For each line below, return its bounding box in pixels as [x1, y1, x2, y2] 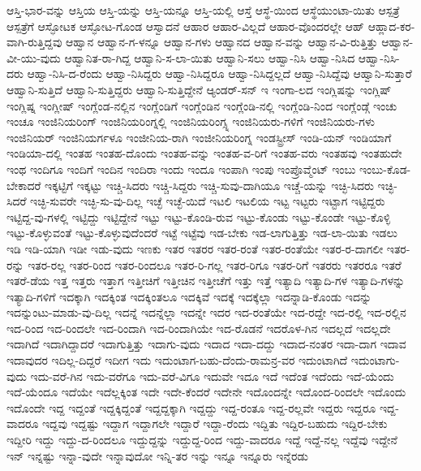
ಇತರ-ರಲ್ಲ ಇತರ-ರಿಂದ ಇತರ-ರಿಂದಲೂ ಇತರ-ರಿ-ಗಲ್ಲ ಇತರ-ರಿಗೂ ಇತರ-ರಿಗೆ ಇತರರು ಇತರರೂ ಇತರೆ [28, 256, 402, 273]
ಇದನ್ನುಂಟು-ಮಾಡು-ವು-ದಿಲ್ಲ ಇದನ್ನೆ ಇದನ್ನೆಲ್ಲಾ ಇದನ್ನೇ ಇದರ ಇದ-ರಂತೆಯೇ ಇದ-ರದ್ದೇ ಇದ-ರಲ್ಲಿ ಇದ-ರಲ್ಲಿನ [6, 304, 406, 321]
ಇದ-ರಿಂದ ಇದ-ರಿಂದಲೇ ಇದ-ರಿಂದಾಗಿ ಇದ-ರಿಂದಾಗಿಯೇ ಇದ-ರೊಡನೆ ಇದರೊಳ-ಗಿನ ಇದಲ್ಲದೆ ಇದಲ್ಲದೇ [6, 319, 391, 336]
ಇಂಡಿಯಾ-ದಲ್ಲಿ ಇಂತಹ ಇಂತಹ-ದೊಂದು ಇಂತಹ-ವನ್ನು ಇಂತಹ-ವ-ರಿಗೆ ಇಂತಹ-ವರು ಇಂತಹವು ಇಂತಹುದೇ [6, 145, 402, 162]
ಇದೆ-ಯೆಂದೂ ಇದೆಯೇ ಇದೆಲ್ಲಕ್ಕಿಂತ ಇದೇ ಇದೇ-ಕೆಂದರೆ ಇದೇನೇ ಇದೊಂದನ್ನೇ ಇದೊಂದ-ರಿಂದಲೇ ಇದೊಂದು [6, 383, 406, 400]
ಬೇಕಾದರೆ [6, 176, 41, 193]
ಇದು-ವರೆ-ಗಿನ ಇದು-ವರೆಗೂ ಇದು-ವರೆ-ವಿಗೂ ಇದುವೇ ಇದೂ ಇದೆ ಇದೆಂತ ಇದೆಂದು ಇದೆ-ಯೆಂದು [30, 367, 394, 384]
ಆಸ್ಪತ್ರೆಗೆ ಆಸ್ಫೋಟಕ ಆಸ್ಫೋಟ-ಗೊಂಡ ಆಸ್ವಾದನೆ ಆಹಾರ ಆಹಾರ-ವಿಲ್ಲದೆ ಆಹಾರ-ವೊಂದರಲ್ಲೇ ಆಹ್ [6, 17, 365, 34]
